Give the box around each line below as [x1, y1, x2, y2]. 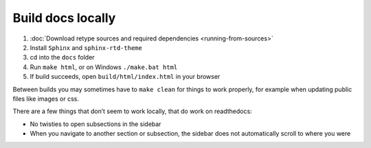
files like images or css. [12, 95, 79, 103]
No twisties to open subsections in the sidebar [30, 120, 161, 128]
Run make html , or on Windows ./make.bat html [30, 62, 178, 71]
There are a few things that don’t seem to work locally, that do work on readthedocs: [12, 107, 252, 116]
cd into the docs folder [30, 53, 95, 62]
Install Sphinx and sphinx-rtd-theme [30, 43, 142, 51]
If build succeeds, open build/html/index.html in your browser [30, 73, 221, 81]
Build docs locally [12, 10, 116, 25]
